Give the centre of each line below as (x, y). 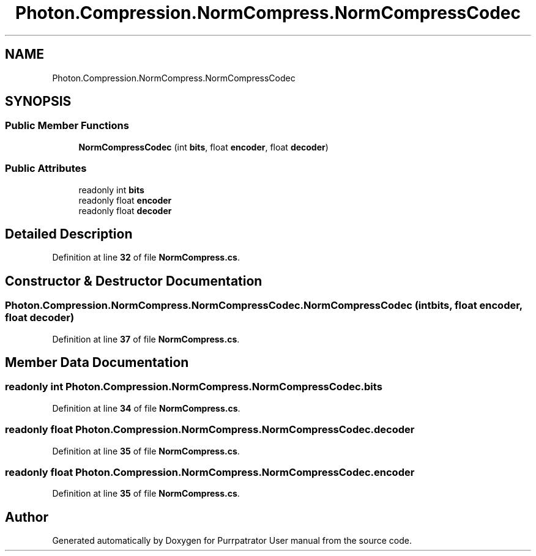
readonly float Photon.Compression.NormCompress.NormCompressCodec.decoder (210, 430)
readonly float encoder (125, 200)
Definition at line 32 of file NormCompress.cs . (146, 258)
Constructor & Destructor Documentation (134, 281)
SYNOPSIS (38, 102)
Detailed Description (69, 234)
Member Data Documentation (97, 363)
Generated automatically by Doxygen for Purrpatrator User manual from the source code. (232, 541)
